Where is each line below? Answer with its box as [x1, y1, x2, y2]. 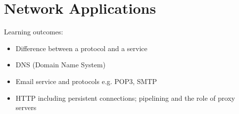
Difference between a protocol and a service [15, 43, 147, 53]
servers [15, 102, 37, 113]
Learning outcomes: [4, 27, 63, 37]
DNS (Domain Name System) [15, 59, 106, 70]
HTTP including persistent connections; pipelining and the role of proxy [15, 92, 235, 103]
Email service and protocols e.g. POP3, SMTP [15, 76, 157, 86]
